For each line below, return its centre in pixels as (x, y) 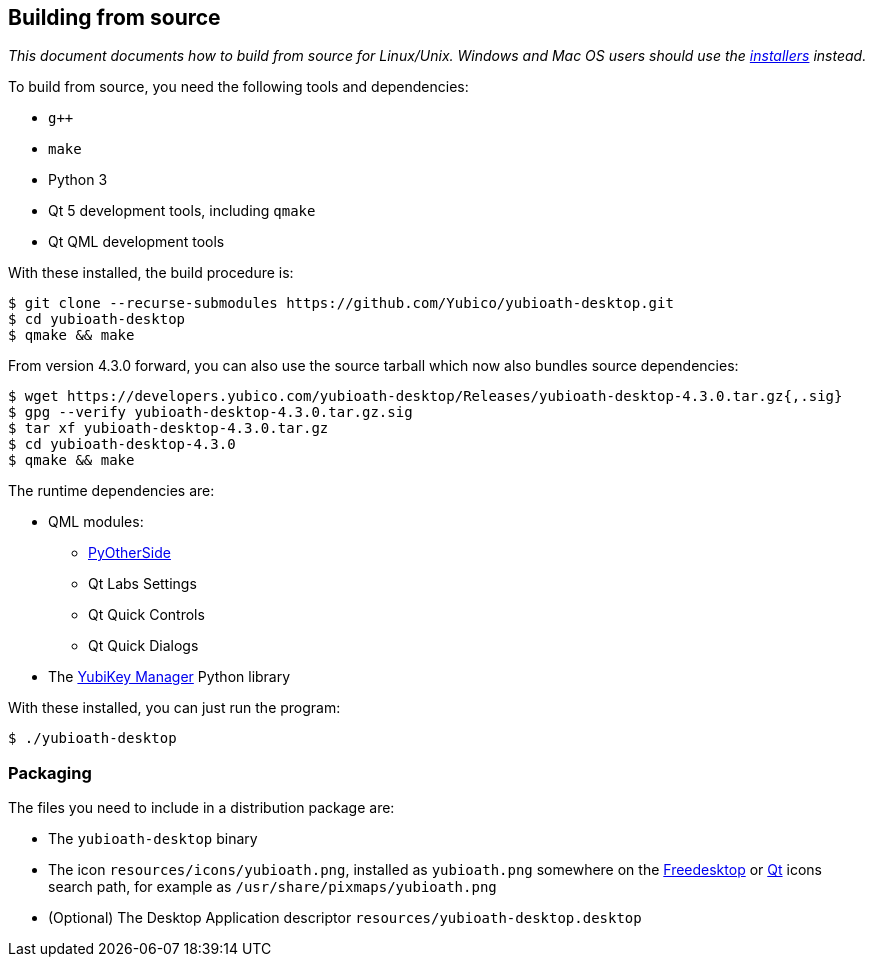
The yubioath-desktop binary (153, 839)
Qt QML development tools (136, 242)
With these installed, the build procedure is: (151, 273)
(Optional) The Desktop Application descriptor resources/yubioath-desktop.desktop (345, 918)
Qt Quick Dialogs (143, 646)
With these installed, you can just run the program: (174, 708)
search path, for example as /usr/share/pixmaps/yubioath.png (272, 887)
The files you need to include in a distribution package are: (201, 808)
